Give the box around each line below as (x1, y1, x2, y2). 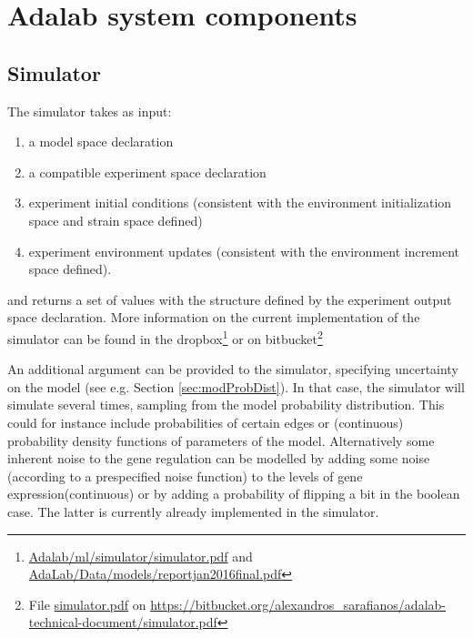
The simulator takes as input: (7, 101, 172, 120)
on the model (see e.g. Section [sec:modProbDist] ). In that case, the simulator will (7, 377, 465, 396)
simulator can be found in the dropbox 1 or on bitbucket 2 (7, 326, 323, 348)
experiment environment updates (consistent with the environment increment (28, 241, 460, 260)
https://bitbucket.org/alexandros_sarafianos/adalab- (150, 594, 446, 613)
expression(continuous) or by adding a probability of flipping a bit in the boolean (7, 484, 460, 503)
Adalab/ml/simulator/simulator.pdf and (28, 546, 253, 565)
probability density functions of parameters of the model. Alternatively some (7, 430, 435, 450)
